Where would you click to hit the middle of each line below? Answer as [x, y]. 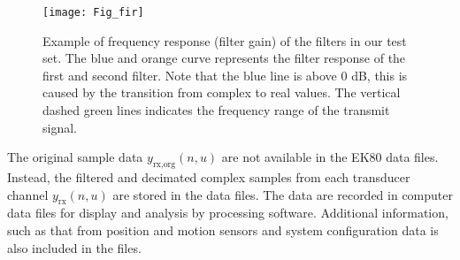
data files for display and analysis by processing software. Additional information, [228, 213]
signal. [60, 127]
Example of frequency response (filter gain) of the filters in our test [225, 40]
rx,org [164, 165]
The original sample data [75, 157]
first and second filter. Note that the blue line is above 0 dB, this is [225, 75]
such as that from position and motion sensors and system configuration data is [223, 230]
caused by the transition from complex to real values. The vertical [222, 92]
